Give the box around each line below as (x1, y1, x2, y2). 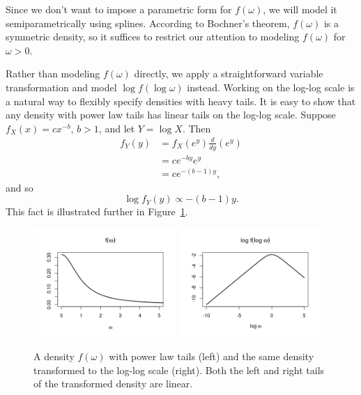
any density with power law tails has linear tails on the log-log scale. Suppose (6, 107, 336, 122)
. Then (182, 121, 211, 135)
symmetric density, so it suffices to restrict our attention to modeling (6, 29, 300, 44)
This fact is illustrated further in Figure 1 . (6, 204, 188, 219)
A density (33, 348, 75, 363)
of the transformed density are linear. (33, 376, 193, 391)
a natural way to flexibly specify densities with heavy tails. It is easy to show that (6, 93, 356, 108)
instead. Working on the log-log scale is (187, 79, 355, 94)
